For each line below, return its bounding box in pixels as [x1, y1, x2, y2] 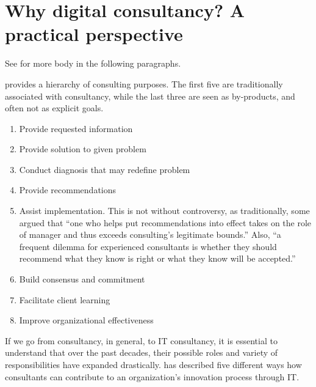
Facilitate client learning [19, 293, 110, 306]
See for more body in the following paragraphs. [5, 57, 181, 70]
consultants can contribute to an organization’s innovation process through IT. [5, 370, 300, 383]
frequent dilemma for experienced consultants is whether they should [19, 240, 277, 252]
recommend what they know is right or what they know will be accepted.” [19, 252, 296, 265]
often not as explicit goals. [5, 101, 104, 114]
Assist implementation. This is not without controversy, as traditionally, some [19, 204, 310, 217]
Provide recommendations [19, 183, 117, 196]
